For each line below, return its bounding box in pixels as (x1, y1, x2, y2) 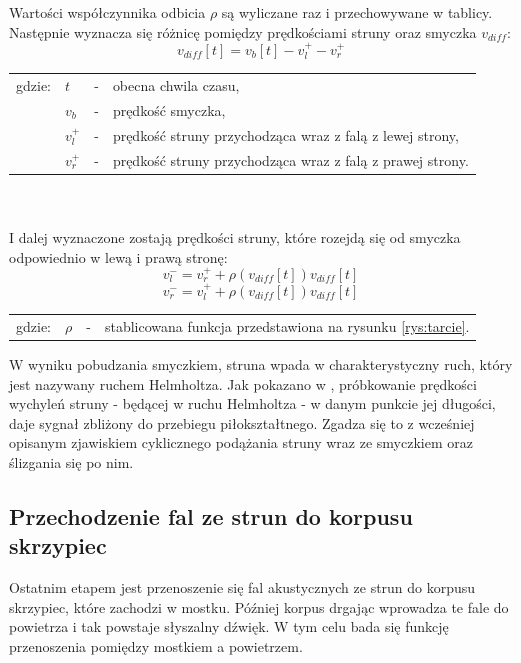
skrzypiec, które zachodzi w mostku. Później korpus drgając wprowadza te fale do (9, 596, 509, 617)
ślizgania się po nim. (9, 452, 134, 472)
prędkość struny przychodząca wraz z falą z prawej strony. (112, 149, 469, 170)
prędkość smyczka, (112, 100, 226, 121)
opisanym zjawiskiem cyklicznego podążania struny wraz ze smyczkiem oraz (9, 432, 473, 453)
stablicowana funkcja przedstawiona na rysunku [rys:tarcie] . (104, 315, 470, 336)
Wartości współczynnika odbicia (9, 2, 206, 22)
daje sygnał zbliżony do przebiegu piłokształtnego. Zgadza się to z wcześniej (9, 412, 475, 433)
